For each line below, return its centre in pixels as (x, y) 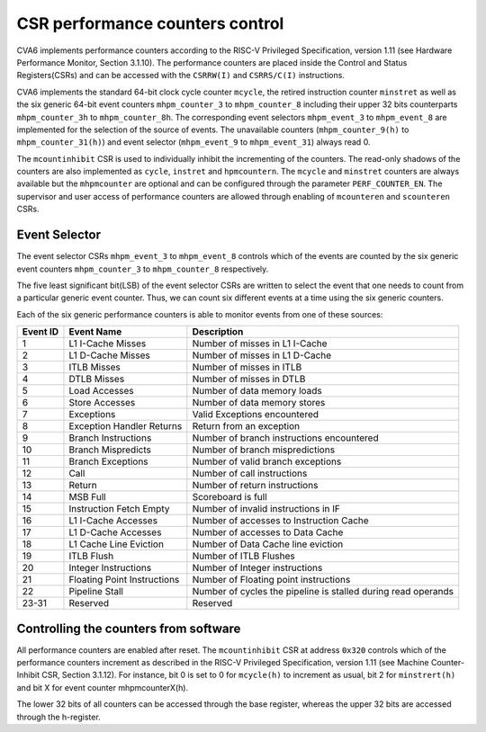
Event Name (95, 332)
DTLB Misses (97, 379)
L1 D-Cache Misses (109, 355)
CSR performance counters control (150, 23)
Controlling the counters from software (129, 628)
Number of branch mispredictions (264, 450)
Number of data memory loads (257, 391)
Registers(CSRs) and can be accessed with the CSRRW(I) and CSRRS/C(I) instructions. (181, 76)
